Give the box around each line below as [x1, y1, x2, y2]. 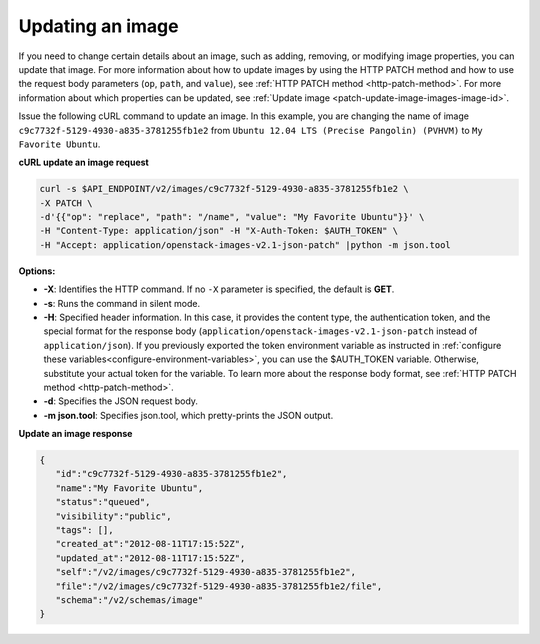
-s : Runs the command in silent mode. [43, 297, 200, 309]
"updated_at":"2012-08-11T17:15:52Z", [55, 552, 246, 564]
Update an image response [18, 428, 133, 440]
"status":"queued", [55, 496, 151, 508]
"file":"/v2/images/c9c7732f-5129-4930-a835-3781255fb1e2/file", [55, 580, 383, 592]
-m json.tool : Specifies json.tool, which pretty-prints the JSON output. [43, 409, 334, 421]
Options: [18, 265, 56, 277]
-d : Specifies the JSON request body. [43, 395, 199, 407]
